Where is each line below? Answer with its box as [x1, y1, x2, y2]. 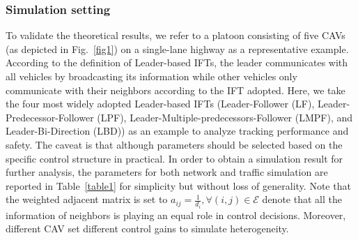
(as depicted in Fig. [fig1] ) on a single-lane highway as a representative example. [6, 41, 349, 56]
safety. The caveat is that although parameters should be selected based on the [6, 137, 343, 151]
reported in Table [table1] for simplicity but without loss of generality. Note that [6, 178, 351, 193]
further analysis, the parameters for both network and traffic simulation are [6, 165, 328, 179]
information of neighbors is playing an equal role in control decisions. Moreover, [6, 207, 346, 222]
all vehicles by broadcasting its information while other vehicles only [6, 69, 297, 83]
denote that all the [262, 192, 342, 207]
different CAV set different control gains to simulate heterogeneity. [6, 221, 289, 236]
